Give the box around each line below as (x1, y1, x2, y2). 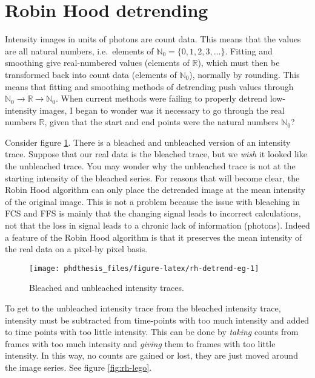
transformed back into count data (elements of (5, 68, 177, 80)
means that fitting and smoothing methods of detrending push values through (5, 80, 294, 93)
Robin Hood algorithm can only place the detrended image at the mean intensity (5, 183, 306, 196)
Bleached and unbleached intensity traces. (29, 281, 184, 294)
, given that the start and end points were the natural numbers (44, 116, 279, 128)
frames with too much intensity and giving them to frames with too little (5, 337, 276, 350)
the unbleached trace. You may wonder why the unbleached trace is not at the (5, 160, 296, 172)
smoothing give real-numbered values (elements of (5, 56, 190, 69)
